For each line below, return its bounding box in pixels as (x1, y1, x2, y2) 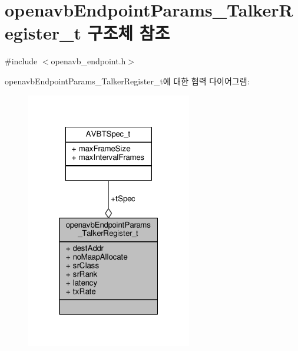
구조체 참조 (87, 21, 170, 45)
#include (5, 55, 38, 67)
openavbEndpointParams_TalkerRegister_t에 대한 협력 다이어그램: (5, 74, 250, 87)
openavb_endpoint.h (51, 55, 126, 67)
